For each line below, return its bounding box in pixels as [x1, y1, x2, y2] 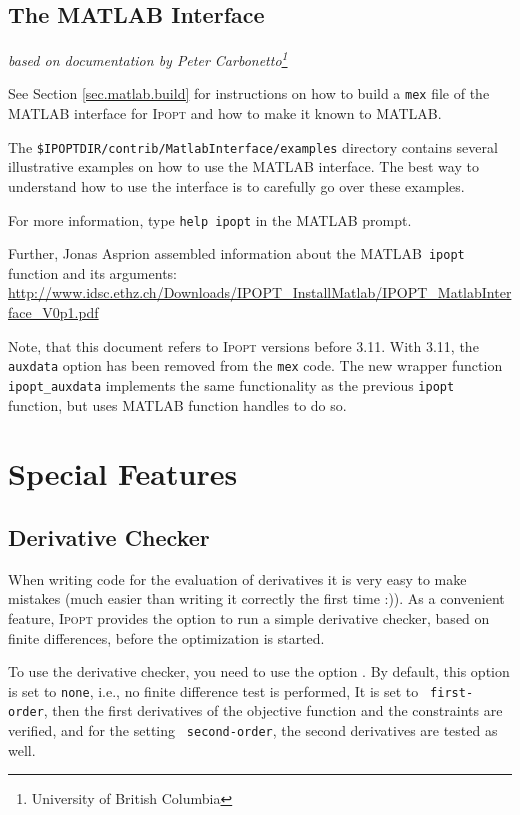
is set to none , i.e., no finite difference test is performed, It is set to [8, 680, 419, 701]
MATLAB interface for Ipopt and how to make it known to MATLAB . [8, 103, 442, 124]
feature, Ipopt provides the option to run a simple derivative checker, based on [8, 607, 490, 628]
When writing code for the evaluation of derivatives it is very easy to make [8, 568, 467, 589]
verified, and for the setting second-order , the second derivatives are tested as [8, 720, 498, 740]
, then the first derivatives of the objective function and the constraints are [43, 700, 503, 721]
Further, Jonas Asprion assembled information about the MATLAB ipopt [8, 243, 465, 264]
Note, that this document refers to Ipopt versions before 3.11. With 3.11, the [8, 335, 479, 356]
